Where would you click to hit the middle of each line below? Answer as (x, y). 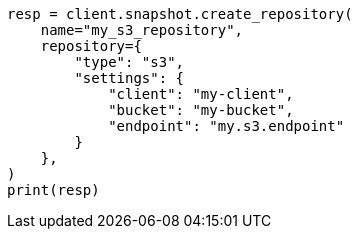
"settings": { (129, 78)
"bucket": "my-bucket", (201, 110)
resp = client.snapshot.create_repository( (180, 14)
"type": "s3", (129, 62)
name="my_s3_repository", (142, 30)
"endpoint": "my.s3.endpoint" (226, 126)
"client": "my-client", (201, 94)
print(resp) (53, 190)
